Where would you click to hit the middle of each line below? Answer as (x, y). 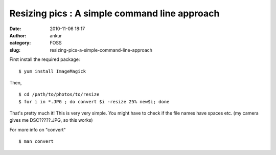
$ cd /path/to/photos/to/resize (59, 94)
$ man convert (36, 141)
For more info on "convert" (38, 129)
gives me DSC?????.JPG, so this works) (51, 120)
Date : (15, 29)
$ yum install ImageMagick (52, 71)
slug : (15, 50)
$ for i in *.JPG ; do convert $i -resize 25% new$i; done (94, 102)
